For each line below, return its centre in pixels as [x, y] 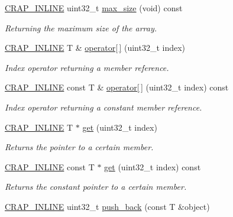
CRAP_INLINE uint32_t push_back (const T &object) [107, 206]
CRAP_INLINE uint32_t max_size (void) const [94, 8]
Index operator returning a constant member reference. [103, 107]
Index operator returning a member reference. [87, 67]
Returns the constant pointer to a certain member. [96, 187]
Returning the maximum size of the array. [81, 27]
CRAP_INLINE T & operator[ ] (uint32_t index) [95, 48]
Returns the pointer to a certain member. [79, 147]
